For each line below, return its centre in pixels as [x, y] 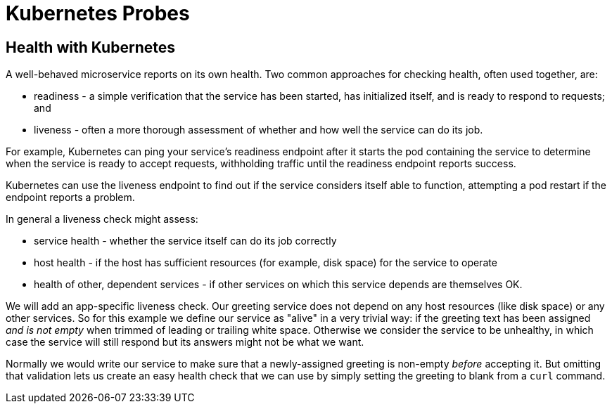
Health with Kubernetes [90, 47]
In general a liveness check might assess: [102, 219]
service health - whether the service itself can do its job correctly [185, 241]
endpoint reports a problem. [70, 197]
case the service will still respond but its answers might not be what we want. [185, 342]
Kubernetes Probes [98, 13]
